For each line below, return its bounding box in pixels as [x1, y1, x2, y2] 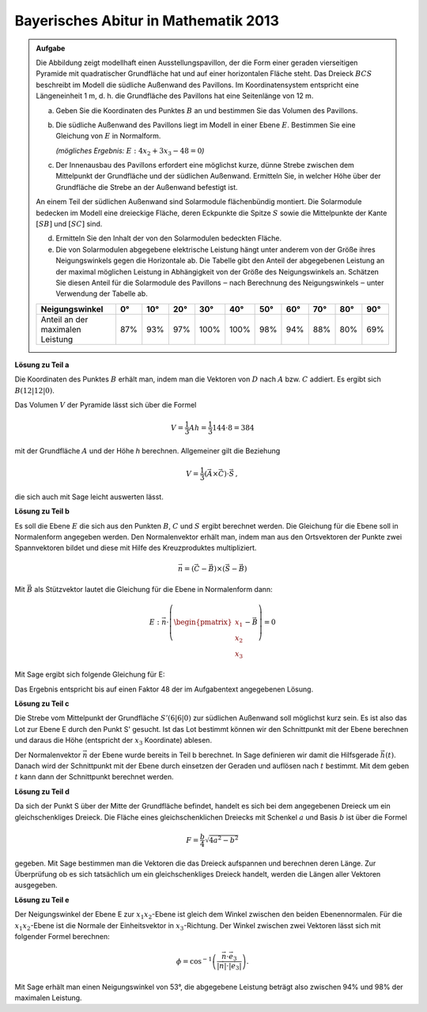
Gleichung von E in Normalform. [55, 131, 161, 141]
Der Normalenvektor [14, 750, 81, 760]
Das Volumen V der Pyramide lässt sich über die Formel [14, 400, 197, 409]
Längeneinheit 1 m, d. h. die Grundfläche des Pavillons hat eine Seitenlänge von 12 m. [36, 91, 314, 100]
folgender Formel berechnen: [14, 931, 110, 941]
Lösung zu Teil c [14, 699, 70, 708]
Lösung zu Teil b [14, 506, 70, 516]
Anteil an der [40, 313, 89, 324]
